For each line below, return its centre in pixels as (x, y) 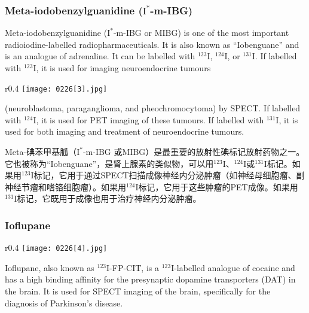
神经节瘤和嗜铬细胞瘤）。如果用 (65, 186)
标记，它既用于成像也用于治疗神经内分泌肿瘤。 (109, 198)
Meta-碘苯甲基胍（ (41, 152)
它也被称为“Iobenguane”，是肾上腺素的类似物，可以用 (109, 163)
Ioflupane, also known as (50, 267)
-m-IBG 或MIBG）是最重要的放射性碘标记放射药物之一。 (194, 152)
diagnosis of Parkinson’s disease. (64, 303)
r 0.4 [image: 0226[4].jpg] (56, 247)
